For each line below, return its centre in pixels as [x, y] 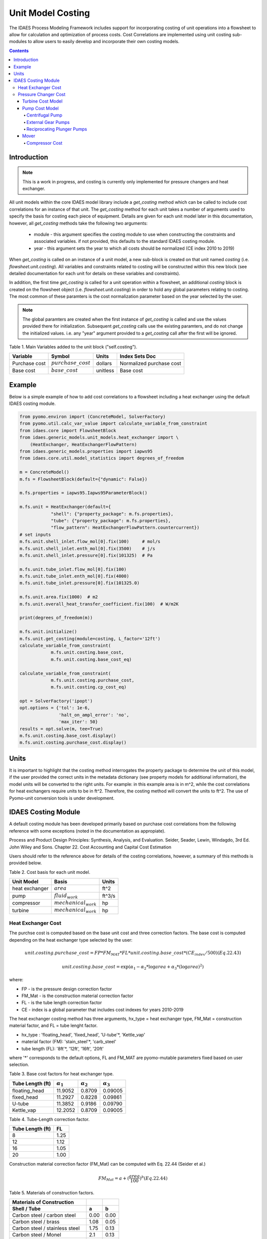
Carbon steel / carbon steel [44, 1215]
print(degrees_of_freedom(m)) [56, 618]
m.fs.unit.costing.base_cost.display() [68, 736]
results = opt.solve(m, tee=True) [61, 729]
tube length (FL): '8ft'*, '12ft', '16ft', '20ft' [63, 1049]
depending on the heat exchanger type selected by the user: [71, 940]
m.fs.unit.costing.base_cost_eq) [91, 659]
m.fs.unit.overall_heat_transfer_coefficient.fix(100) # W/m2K [99, 604]
